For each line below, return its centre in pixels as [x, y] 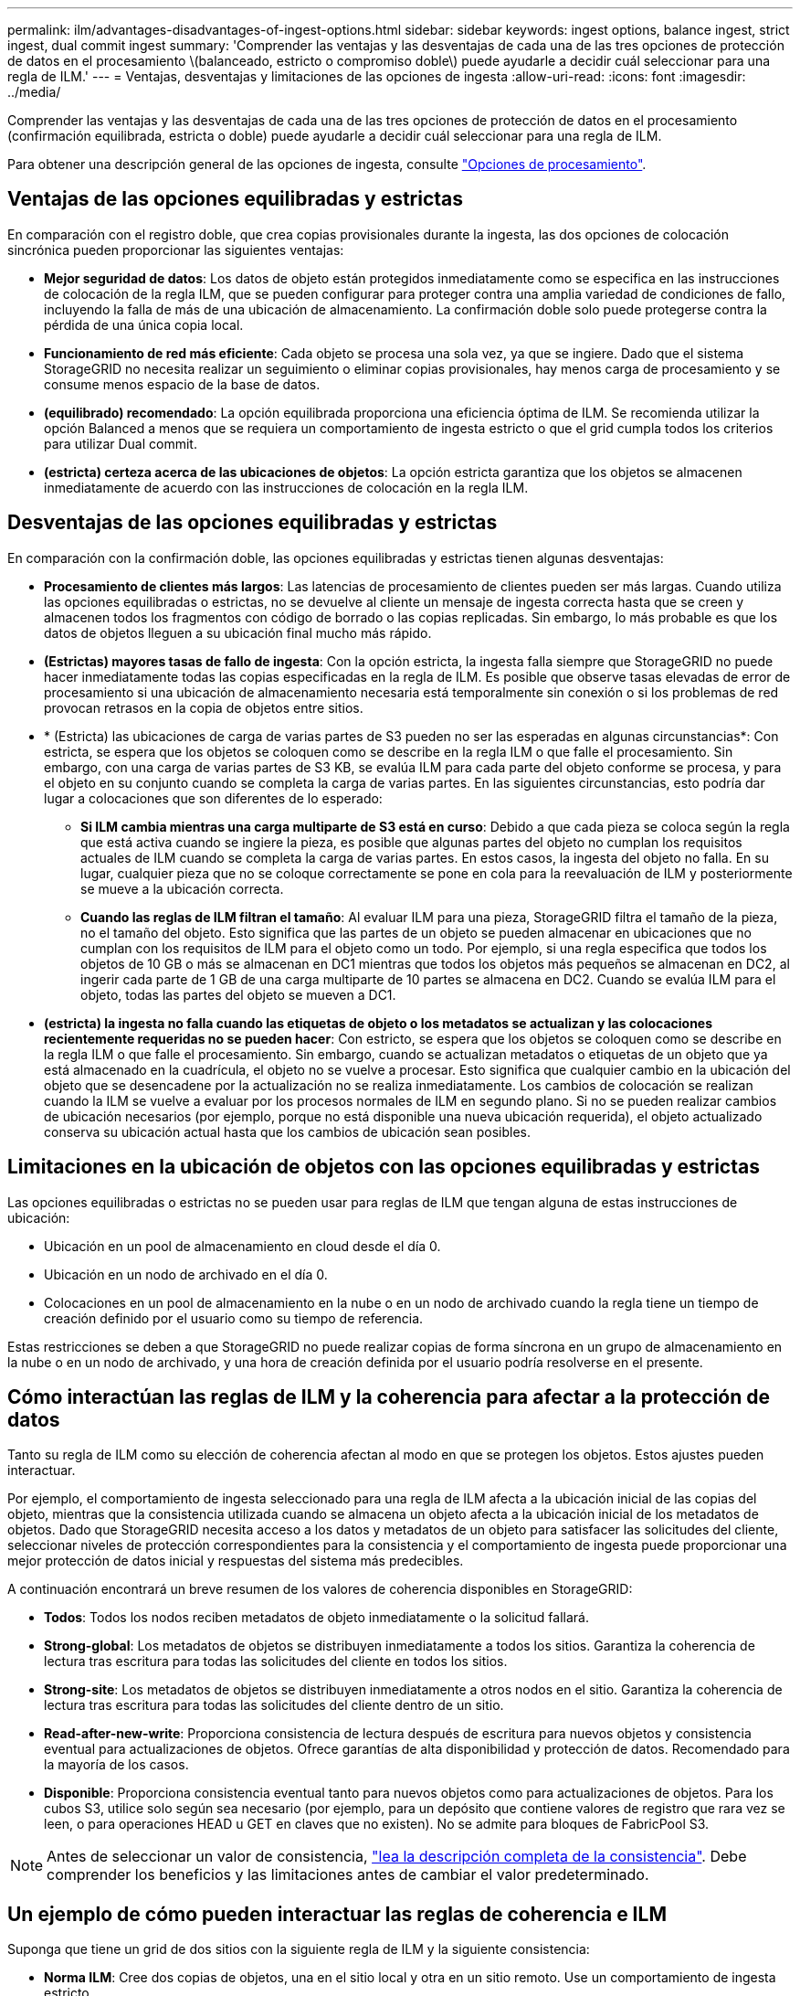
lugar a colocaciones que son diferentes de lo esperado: [213, 798]
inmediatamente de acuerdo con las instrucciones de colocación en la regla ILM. [286, 487]
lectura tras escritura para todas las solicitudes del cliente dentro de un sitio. [274, 1705]
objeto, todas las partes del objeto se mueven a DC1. [238, 994]
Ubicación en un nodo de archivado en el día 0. [186, 1274]
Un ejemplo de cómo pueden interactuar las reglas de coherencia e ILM [337, 1914]
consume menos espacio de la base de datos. [182, 384]
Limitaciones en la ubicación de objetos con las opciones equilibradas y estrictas [384, 1167]
